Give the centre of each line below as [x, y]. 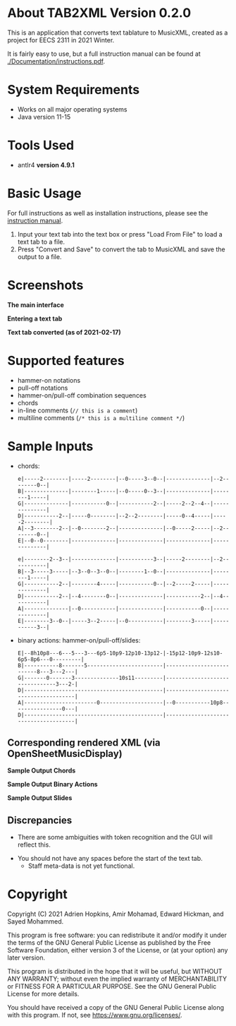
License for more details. [43, 994]
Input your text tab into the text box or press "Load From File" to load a [120, 234]
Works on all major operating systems [73, 109]
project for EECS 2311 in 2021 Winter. [61, 40]
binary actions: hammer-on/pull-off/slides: [79, 640]
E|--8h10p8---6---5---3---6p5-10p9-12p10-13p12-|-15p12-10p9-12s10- [120, 653]
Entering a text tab [35, 318]
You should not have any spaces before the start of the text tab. [110, 859]
